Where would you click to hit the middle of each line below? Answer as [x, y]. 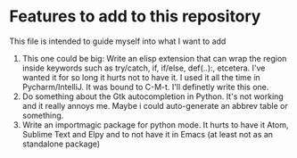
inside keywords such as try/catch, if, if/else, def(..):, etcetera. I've [144, 68]
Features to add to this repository [135, 17]
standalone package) [61, 144]
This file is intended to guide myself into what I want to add [118, 41]
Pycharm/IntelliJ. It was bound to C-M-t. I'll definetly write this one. [145, 87]
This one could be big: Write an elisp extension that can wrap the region [154, 58]
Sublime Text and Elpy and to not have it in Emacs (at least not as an [148, 134]
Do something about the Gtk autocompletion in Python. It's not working [153, 96]
